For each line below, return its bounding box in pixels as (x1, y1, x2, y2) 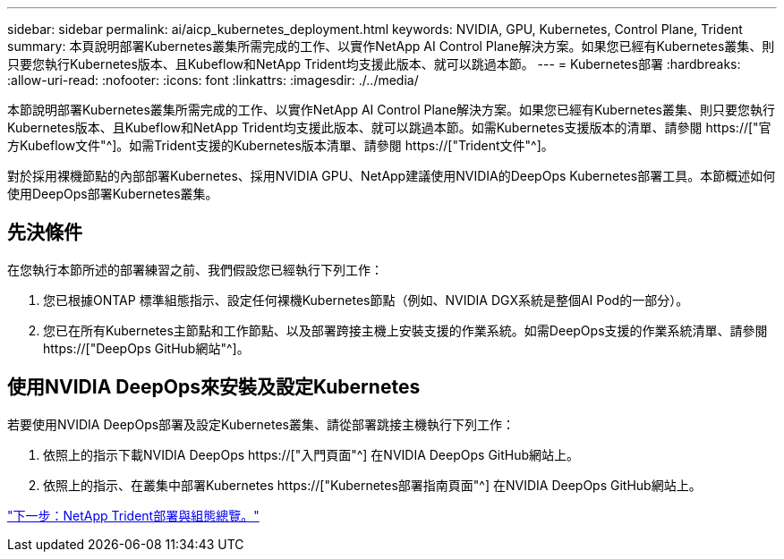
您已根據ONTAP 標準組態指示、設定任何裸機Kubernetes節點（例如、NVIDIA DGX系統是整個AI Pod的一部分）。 (43, 292, 689, 308)
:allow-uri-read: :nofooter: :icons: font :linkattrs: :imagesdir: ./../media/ (7, 72, 419, 88)
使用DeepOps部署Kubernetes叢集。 (7, 186, 218, 201)
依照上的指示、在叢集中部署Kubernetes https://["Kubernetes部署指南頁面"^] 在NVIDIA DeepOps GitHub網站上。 (43, 477, 702, 493)
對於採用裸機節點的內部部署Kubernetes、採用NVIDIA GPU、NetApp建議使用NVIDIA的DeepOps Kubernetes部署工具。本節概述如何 (7, 168, 776, 183)
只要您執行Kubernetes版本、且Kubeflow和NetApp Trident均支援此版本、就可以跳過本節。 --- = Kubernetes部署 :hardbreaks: (7, 56, 741, 72)
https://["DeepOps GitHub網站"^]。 (43, 340, 250, 356)
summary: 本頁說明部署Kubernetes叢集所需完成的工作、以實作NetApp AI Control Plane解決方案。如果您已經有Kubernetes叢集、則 (7, 38, 775, 54)
